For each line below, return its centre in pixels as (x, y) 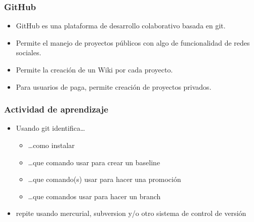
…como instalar (51, 145)
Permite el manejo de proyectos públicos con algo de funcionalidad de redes (133, 42)
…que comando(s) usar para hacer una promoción (104, 179)
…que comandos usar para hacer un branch (94, 196)
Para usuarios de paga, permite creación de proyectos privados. (114, 86)
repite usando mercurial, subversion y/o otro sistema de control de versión (131, 213)
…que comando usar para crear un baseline (94, 162)
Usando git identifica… (51, 128)
